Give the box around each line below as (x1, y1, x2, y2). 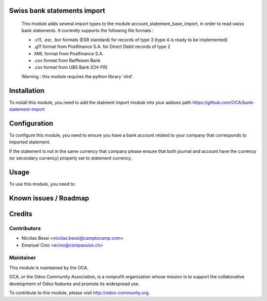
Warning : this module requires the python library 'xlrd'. (21, 73, 133, 79)
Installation (9, 86, 44, 95)
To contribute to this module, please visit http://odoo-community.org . (9, 290, 150, 296)
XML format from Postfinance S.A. (34, 50, 104, 56)
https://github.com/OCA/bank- (192, 99, 255, 105)
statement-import (9, 106, 45, 112)
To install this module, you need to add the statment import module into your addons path (9, 99, 191, 105)
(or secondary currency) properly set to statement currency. (9, 155, 132, 161)
